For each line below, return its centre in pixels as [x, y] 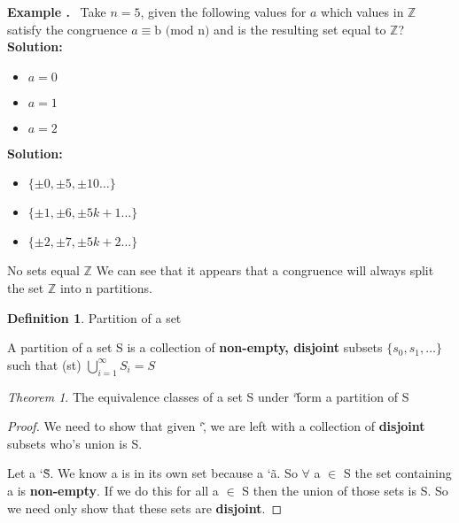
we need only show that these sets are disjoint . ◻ [145, 508]
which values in [362, 12]
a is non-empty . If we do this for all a [113, 490]
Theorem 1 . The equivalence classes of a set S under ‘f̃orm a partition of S [208, 396]
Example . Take [57, 12]
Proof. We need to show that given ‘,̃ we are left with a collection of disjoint [216, 426]
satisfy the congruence [67, 29]
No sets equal [43, 270]
